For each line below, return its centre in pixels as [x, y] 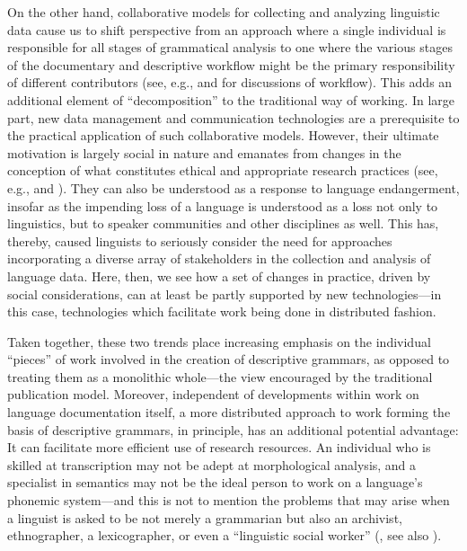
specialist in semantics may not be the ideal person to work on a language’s [215, 482]
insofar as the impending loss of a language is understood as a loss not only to [223, 205]
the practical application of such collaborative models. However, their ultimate [223, 135]
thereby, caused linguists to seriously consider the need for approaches [200, 240]
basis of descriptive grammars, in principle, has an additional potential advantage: [233, 429]
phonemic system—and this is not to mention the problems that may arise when [229, 500]
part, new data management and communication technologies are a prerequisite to [233, 117]
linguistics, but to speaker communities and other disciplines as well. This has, [223, 223]
